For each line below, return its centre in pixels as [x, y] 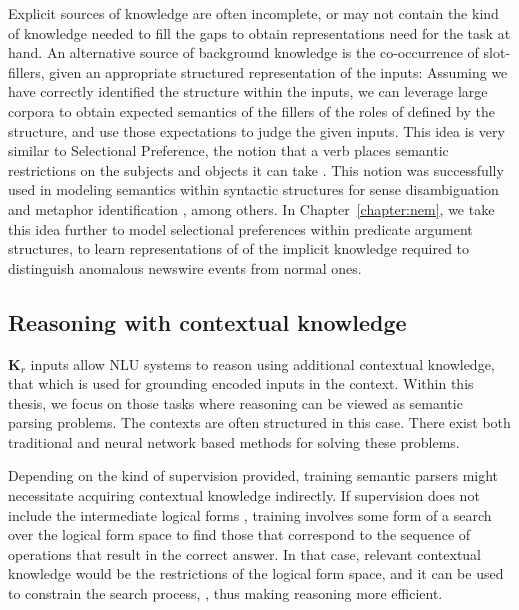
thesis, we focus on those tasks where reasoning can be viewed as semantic [235, 402]
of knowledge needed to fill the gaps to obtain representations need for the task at [259, 32]
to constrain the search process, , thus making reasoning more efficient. [225, 593]
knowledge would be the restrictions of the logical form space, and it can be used [256, 573]
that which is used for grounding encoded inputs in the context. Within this [241, 383]
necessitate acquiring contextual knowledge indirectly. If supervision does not [244, 495]
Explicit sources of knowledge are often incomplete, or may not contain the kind [253, 13]
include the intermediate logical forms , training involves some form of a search [250, 514]
